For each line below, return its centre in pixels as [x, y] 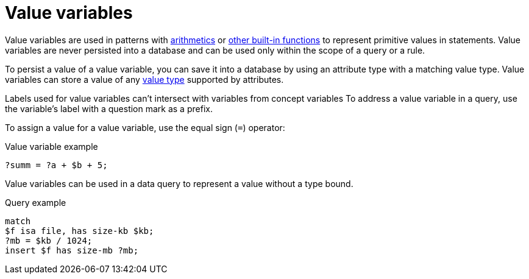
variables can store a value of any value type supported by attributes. [144, 79]
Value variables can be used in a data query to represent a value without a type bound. [179, 183]
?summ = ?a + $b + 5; [56, 165]
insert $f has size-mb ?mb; [72, 250]
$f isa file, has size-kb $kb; [80, 231]
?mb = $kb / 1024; [49, 240]
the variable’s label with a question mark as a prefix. [109, 108]
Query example [36, 202]
